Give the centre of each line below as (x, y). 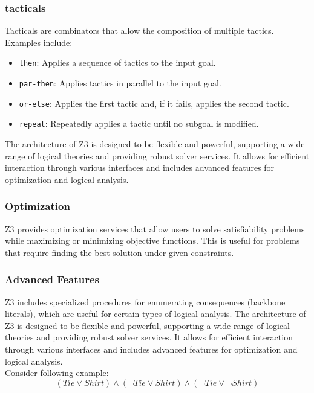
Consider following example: (57, 373)
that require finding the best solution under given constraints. (119, 252)
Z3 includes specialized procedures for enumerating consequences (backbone (145, 302)
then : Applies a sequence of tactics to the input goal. (117, 62)
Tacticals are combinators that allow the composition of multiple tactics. (139, 30)
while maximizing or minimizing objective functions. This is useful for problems (152, 241)
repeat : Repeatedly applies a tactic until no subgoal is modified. (139, 123)
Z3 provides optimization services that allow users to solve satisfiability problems (155, 228)
